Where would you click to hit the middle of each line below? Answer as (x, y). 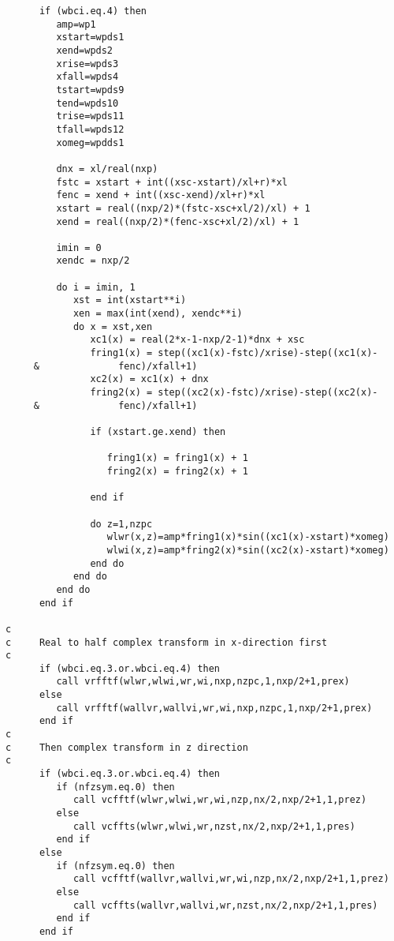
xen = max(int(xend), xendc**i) (158, 314)
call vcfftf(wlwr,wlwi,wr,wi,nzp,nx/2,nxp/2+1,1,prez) (220, 800)
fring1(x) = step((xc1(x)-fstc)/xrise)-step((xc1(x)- (234, 353)
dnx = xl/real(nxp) (107, 169)
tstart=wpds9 (90, 90)
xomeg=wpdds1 (90, 142)
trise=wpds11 (90, 116)
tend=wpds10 (87, 103)
